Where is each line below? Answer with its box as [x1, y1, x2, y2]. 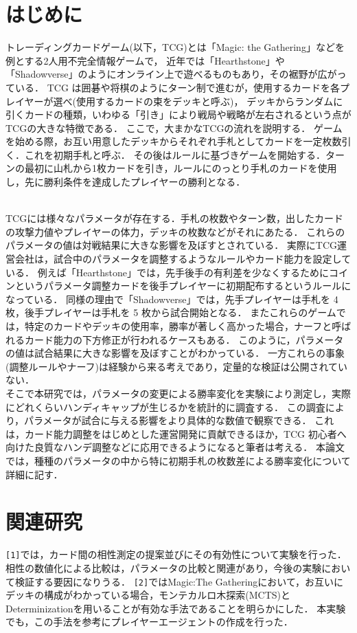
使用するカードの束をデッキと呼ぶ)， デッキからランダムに [76, 93, 343, 108]
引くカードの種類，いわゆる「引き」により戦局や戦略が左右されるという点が [5, 107, 352, 122]
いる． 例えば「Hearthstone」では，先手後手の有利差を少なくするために [5, 265, 330, 279]
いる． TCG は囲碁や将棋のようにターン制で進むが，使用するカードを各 [14, 80, 340, 94]
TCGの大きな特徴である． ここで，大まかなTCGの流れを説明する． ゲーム [5, 120, 343, 135]
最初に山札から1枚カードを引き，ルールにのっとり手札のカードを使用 [24, 161, 337, 175]
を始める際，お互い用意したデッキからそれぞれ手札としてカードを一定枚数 [5, 134, 342, 148]
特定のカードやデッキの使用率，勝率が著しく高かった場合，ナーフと [24, 319, 332, 333]
